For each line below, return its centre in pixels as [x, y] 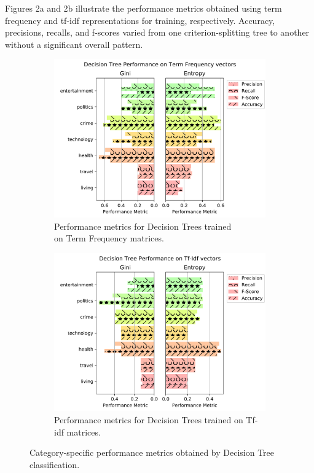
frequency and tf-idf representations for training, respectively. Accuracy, [140, 20]
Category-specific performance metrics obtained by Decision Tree [152, 452]
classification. [55, 464]
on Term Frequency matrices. [109, 238]
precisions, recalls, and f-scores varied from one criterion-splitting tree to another [157, 32]
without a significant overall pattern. [74, 44]
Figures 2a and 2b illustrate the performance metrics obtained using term [143, 8]
